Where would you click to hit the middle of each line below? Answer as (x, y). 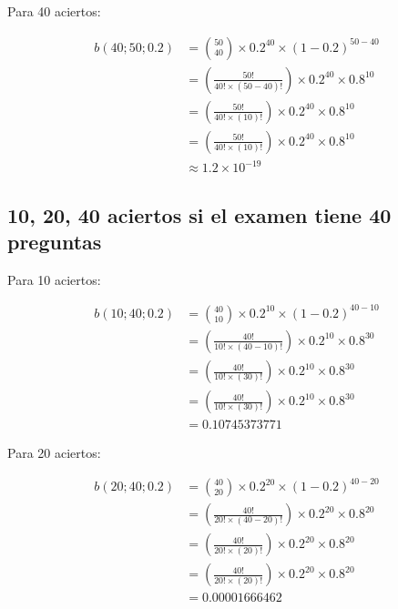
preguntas (55, 242)
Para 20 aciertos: (54, 453)
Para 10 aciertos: (54, 279)
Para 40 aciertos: (54, 11)
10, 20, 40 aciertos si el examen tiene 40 (199, 214)
